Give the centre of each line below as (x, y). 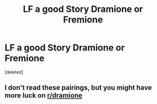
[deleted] (14, 72)
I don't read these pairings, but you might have (78, 88)
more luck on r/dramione (43, 96)
